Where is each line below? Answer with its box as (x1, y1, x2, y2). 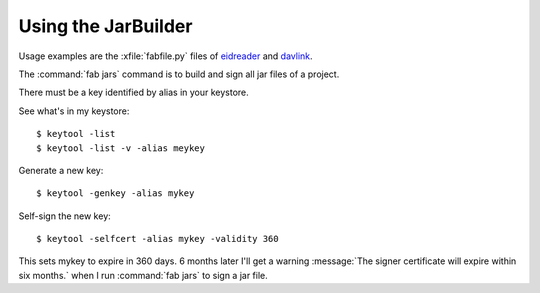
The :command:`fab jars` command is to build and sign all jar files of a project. (18, 68, 340, 80)
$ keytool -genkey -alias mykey (36, 188, 195, 199)
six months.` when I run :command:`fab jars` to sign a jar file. (18, 269, 269, 281)
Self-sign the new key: (18, 210, 112, 222)
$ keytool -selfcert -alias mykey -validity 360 (36, 233, 279, 245)
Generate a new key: (18, 164, 104, 176)
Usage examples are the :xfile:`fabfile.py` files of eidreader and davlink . (18, 50, 314, 62)
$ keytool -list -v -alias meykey (36, 142, 205, 154)
